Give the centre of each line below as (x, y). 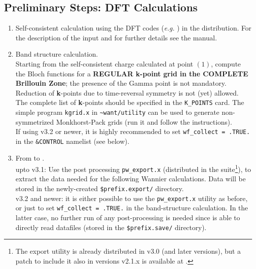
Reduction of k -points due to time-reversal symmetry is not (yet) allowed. (127, 92)
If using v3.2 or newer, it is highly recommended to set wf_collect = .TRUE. (133, 131)
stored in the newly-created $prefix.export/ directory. (100, 188)
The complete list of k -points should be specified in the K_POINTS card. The (130, 102)
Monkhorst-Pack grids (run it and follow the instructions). (144, 121)
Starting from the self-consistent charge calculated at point (104, 63)
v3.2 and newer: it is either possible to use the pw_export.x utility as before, (131, 198)
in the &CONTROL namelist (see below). (72, 141)
